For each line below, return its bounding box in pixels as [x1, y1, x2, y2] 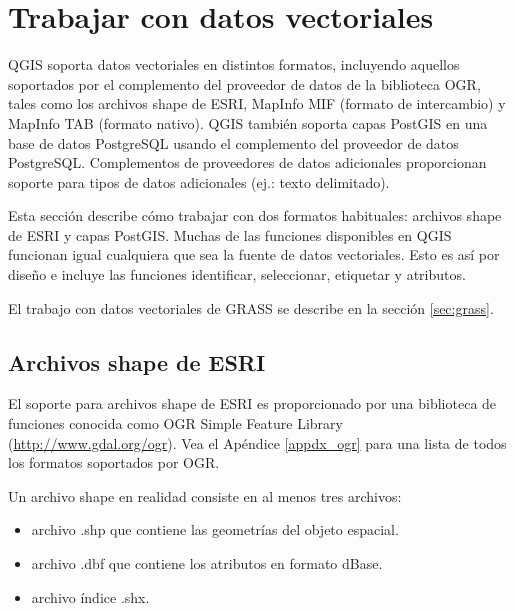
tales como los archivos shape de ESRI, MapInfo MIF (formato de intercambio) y [8, 93, 506, 114]
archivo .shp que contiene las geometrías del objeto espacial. [31, 519, 399, 540]
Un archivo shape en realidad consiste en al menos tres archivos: [8, 485, 402, 506]
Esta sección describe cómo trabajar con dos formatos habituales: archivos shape [8, 205, 502, 226]
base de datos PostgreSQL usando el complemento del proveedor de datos [8, 132, 459, 153]
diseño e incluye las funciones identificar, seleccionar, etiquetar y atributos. [8, 264, 466, 285]
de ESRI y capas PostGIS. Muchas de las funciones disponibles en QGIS [8, 224, 452, 245]
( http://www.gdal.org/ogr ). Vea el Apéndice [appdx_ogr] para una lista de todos [8, 432, 507, 453]
